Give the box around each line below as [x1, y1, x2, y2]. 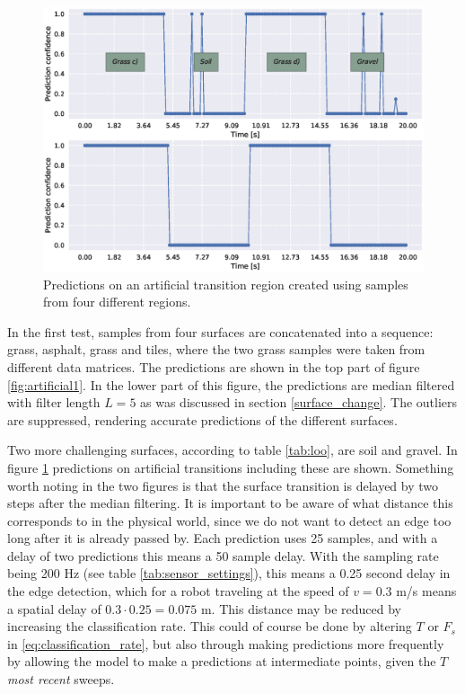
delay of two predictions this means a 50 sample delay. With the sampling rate [7, 546, 439, 565]
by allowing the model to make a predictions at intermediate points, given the [7, 652, 436, 671]
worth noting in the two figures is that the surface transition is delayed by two [7, 476, 439, 494]
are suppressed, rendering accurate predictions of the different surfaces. [7, 410, 398, 429]
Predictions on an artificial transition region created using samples [43, 274, 408, 293]
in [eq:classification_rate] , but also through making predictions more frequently [7, 634, 444, 653]
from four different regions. [43, 292, 191, 311]
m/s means [396, 582, 457, 601]
